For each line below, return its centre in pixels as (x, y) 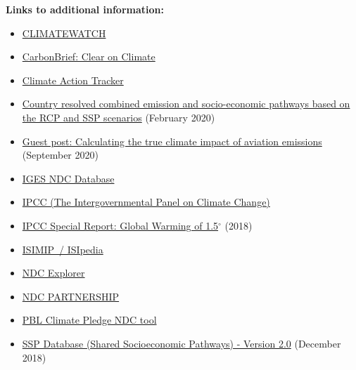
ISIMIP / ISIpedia (63, 249)
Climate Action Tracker (73, 80)
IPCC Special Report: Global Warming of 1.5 (120, 225)
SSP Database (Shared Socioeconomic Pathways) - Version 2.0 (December (182, 343)
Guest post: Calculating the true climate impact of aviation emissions (172, 141)
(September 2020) (60, 155)
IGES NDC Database (68, 178)
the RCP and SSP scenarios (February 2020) (119, 117)
